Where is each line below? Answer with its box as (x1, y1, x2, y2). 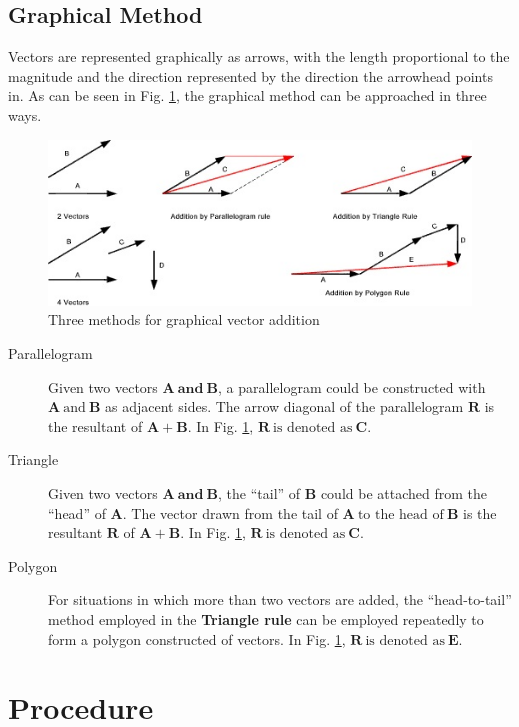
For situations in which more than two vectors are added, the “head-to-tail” (48, 589, 512, 610)
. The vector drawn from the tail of (122, 502, 338, 523)
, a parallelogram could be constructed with (218, 376, 486, 397)
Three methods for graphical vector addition (48, 309, 320, 330)
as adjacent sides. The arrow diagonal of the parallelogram (105, 396, 464, 417)
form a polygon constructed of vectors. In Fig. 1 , (48, 628, 346, 649)
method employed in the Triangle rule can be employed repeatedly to (48, 608, 484, 629)
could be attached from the (320, 482, 487, 503)
